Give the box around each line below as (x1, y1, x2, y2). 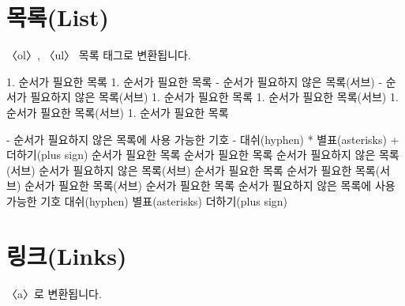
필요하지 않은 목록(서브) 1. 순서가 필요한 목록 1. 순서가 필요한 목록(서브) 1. (30, 89, 399, 105)
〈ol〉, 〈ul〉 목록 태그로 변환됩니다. (6, 47, 191, 63)
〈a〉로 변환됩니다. (6, 285, 102, 301)
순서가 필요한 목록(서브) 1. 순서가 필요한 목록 (6, 104, 229, 120)
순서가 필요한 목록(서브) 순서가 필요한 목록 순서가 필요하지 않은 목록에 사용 (24, 177, 396, 194)
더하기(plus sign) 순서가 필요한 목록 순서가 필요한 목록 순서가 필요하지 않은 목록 (6, 146, 399, 163)
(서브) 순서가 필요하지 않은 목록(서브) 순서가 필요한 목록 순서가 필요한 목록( (6, 161, 381, 178)
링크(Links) (6, 239, 127, 271)
